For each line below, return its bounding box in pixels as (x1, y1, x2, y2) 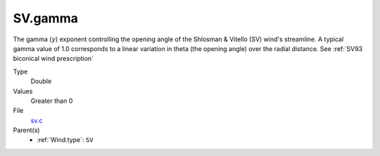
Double (30, 77, 52, 85)
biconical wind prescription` (13, 55, 94, 63)
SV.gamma (13, 10, 79, 26)
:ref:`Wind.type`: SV (37, 136, 94, 144)
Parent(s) (13, 126, 40, 134)
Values (13, 87, 33, 95)
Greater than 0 (30, 97, 73, 105)
